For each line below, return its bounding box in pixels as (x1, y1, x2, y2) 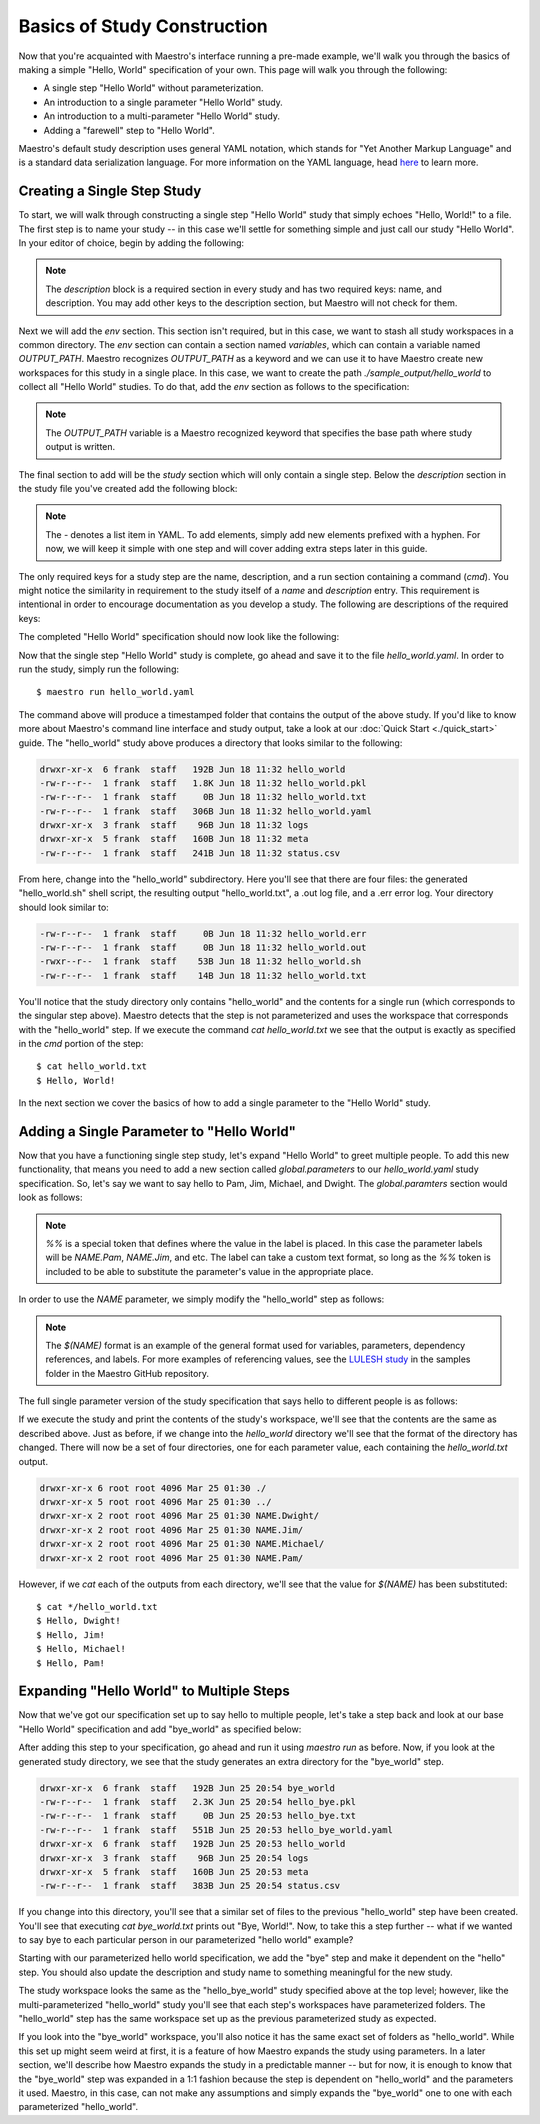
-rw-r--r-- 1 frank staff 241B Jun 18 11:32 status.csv (39, 847, 341, 859)
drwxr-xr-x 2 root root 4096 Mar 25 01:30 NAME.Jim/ (39, 1524, 304, 1535)
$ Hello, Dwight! (36, 1615, 121, 1627)
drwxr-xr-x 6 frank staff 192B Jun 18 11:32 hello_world (39, 763, 346, 775)
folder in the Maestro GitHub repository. (45, 1367, 210, 1379)
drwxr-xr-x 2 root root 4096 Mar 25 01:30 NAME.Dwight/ (39, 1510, 320, 1522)
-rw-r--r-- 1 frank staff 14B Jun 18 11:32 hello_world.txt (39, 970, 367, 981)
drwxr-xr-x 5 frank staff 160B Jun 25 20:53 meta (39, 1866, 309, 1877)
